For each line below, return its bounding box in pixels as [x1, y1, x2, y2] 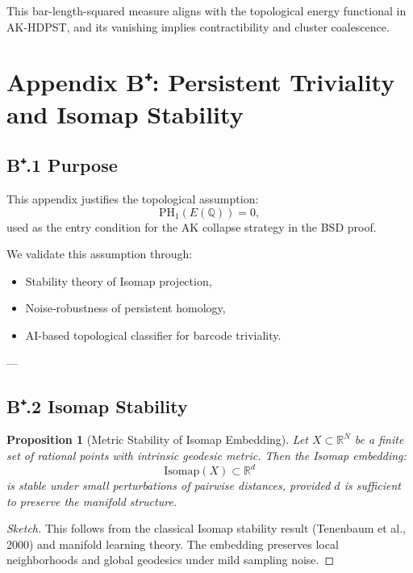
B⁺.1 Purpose [6, 153, 118, 178]
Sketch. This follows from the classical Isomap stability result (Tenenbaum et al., [6, 520, 406, 537]
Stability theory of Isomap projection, [25, 272, 212, 289]
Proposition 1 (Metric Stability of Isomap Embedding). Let [6, 431, 308, 448]
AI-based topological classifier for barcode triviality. [25, 326, 282, 343]
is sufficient [344, 477, 401, 493]
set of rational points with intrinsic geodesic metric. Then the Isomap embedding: [6, 446, 407, 463]
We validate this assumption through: [6, 245, 193, 262]
